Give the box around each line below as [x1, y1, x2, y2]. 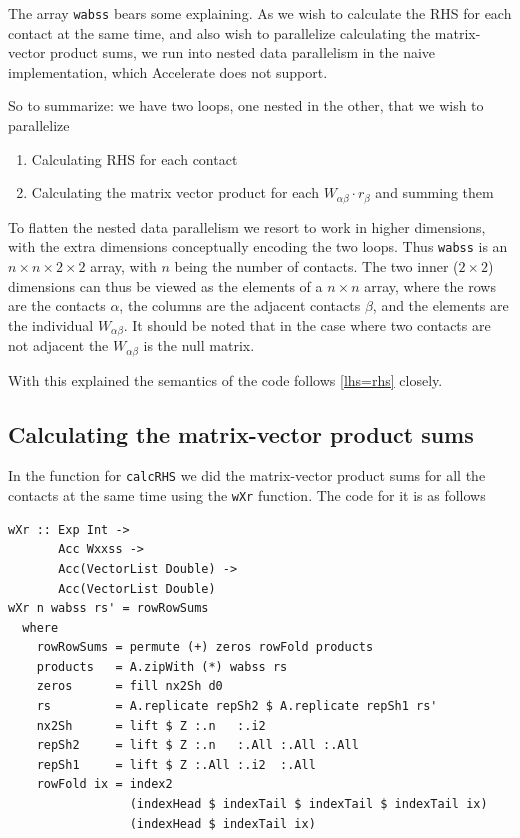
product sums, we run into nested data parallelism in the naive [50, 42, 436, 63]
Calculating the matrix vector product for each [31, 182, 319, 203]
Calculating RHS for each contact [31, 148, 238, 169]
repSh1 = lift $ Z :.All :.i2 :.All [36, 757, 316, 772]
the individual [8, 314, 94, 335]
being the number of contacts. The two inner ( [174, 255, 459, 276]
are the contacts [8, 295, 106, 316]
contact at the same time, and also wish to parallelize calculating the [8, 22, 431, 43]
